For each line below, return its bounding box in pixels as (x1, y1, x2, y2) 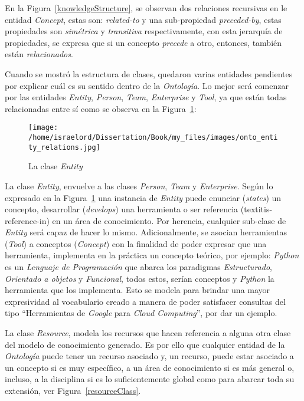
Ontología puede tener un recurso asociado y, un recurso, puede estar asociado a (5, 350, 294, 362)
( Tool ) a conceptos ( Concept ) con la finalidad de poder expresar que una (5, 237, 267, 249)
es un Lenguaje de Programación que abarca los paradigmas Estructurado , (5, 261, 272, 273)
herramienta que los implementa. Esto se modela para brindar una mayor (5, 284, 270, 296)
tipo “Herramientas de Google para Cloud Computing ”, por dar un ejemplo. (5, 307, 277, 319)
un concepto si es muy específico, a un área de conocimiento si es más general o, (5, 361, 295, 373)
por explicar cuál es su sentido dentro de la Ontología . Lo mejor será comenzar (5, 79, 289, 91)
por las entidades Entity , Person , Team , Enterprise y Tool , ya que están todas (5, 91, 287, 103)
